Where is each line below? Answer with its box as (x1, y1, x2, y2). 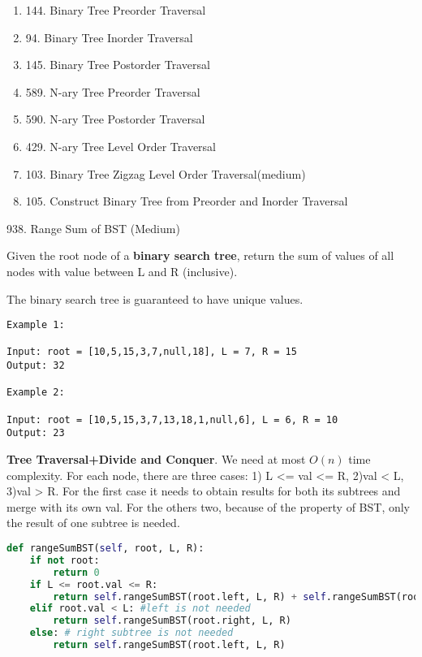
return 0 (53, 566, 100, 578)
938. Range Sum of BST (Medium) (6, 219, 180, 236)
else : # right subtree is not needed (29, 627, 234, 639)
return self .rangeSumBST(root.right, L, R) (53, 615, 291, 627)
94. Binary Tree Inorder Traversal (25, 28, 193, 45)
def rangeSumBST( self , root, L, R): (6, 542, 205, 554)
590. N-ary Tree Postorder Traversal (25, 110, 205, 128)
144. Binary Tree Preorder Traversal (25, 2, 206, 18)
